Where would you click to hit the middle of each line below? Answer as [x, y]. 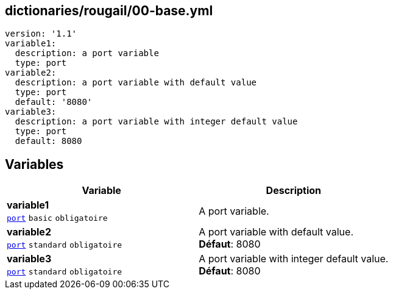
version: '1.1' [41, 34]
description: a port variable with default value [136, 83]
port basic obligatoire [57, 218]
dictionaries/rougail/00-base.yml [109, 11]
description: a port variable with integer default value [156, 122]
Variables [34, 164]
